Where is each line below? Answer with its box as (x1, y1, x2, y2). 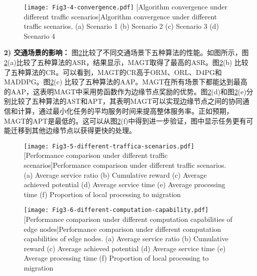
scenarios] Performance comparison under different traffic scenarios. (24, 160, 226, 170)
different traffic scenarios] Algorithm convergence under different (24, 11, 217, 21)
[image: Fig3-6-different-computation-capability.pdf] (24, 207, 209, 214)
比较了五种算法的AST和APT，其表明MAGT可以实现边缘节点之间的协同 (10, 96, 243, 106)
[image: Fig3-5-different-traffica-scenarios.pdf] (24, 142, 194, 150)
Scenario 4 (24, 30, 56, 41)
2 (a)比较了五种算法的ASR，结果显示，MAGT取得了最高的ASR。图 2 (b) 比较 (4, 57, 249, 68)
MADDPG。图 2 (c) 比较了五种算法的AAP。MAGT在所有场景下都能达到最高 (4, 76, 248, 87)
